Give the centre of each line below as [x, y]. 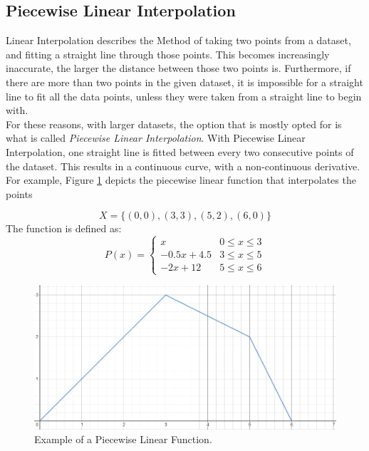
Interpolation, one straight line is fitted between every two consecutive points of [180, 151]
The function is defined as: [64, 228]
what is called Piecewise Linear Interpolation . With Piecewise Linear [156, 138]
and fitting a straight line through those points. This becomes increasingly [168, 54]
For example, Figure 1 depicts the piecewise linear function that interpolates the [181, 180]
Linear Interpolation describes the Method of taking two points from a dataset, [178, 40]
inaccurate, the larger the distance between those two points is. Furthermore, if [178, 68]
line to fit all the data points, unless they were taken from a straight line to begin [184, 96]
